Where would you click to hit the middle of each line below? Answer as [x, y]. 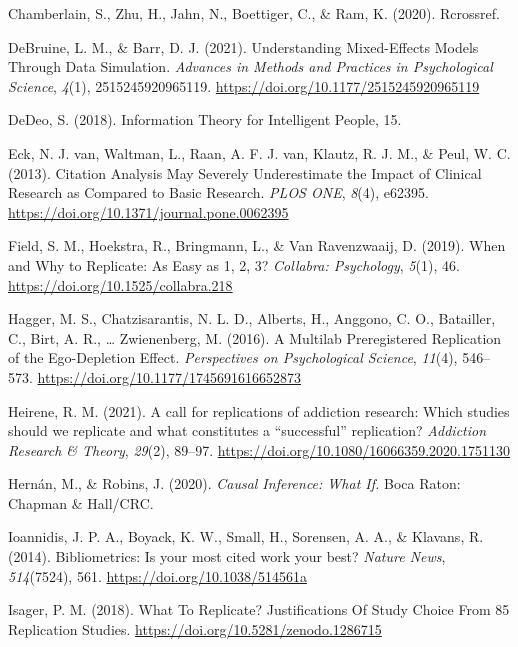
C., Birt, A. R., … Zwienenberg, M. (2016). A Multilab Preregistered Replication [255, 337]
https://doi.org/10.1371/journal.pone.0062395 [148, 211]
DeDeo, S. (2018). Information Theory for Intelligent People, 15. [205, 119]
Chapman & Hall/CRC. [81, 502]
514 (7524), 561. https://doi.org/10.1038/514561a [157, 575]
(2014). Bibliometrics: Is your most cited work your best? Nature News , [227, 556]
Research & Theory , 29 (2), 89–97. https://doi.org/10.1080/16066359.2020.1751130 [259, 449]
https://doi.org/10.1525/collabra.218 [120, 284]
